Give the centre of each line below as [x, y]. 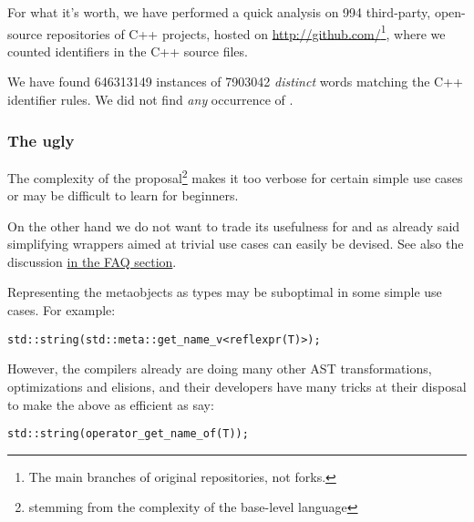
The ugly [41, 140]
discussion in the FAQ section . [92, 261]
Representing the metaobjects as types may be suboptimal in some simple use [225, 292]
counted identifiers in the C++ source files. [128, 51]
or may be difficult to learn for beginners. [123, 195]
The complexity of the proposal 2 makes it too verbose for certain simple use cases [235, 176]
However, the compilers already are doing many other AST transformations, [220, 368]
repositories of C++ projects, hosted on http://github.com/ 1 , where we [246, 32]
